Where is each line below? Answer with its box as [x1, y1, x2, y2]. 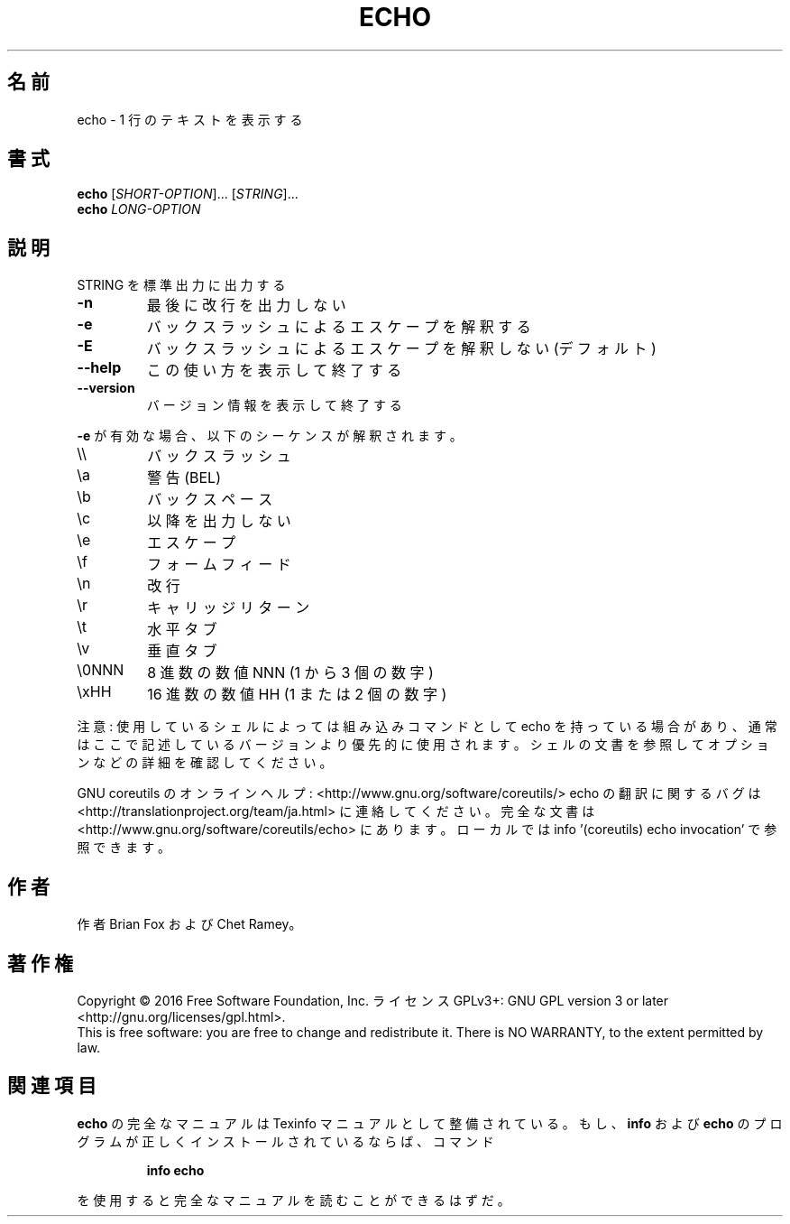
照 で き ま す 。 [77, 839, 171, 856]
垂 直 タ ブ [147, 642, 217, 661]
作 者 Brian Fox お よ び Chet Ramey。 [77, 916, 302, 932]
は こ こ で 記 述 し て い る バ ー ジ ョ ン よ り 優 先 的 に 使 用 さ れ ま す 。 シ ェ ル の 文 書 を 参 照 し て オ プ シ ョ [77, 737, 769, 753]
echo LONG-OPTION [77, 201, 201, 218]
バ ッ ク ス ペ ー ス [147, 490, 273, 509]
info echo [146, 1162, 205, 1178]
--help [77, 358, 122, 377]
